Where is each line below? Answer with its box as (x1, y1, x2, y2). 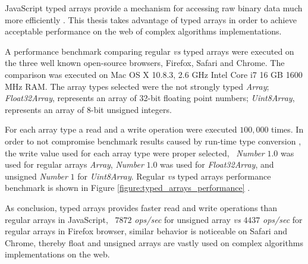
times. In (271, 123, 304, 136)
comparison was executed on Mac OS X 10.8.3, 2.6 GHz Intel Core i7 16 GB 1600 (5, 68, 303, 80)
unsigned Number (5, 169, 68, 182)
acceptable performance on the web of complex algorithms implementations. (5, 25, 282, 37)
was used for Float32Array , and (160, 158, 274, 171)
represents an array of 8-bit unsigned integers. (5, 103, 172, 115)
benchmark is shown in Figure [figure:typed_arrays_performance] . (5, 181, 250, 194)
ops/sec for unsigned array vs (134, 213, 241, 225)
